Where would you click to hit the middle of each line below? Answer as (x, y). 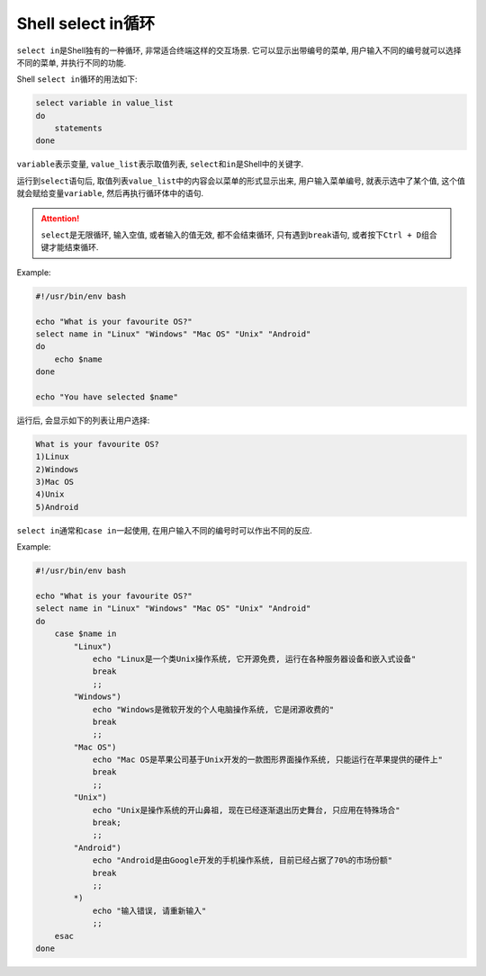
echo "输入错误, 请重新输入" (149, 910)
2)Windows (57, 469)
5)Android (57, 507)
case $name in (85, 634)
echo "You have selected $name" (107, 397)
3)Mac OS (55, 482)
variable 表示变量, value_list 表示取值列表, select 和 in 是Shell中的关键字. (160, 164)
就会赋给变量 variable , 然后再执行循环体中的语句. (110, 193)
